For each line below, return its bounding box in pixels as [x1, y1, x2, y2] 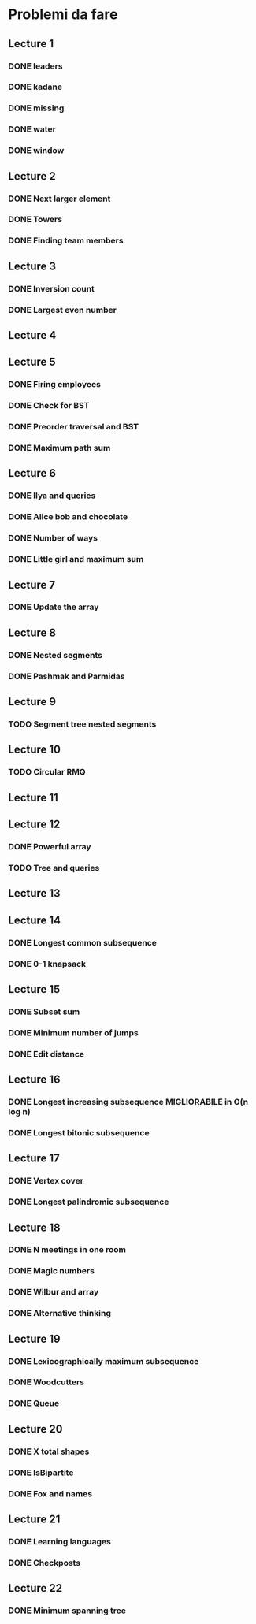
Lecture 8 [8, 626, 57, 639]
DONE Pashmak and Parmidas [8, 671, 125, 682]
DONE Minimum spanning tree [8, 1605, 126, 1616]
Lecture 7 [8, 578, 56, 592]
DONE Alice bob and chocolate [8, 511, 128, 522]
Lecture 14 [8, 913, 61, 927]
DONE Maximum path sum [8, 443, 111, 454]
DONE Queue [8, 1398, 60, 1409]
